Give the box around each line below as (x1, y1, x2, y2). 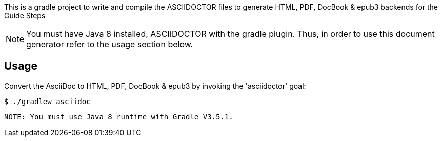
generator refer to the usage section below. (26, 39, 193, 49)
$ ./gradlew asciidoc (4, 97, 91, 106)
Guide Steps (4, 11, 46, 20)
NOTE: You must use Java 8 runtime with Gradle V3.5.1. (4, 112, 233, 121)
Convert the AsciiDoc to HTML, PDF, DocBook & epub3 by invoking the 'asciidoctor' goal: (4, 81, 306, 90)
